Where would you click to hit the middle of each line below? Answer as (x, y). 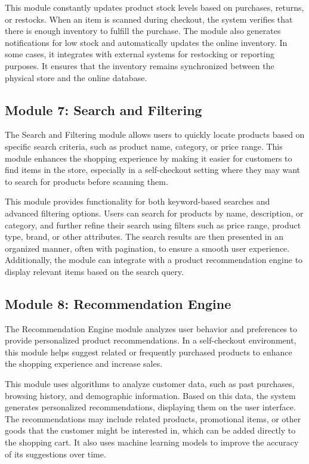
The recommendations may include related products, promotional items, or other (153, 418)
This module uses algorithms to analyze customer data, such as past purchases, (150, 384)
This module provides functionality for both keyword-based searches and (137, 201)
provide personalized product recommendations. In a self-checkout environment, (151, 340)
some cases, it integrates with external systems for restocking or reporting (140, 54)
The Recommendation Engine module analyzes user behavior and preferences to (151, 328)
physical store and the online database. (76, 77)
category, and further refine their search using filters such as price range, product (153, 225)
